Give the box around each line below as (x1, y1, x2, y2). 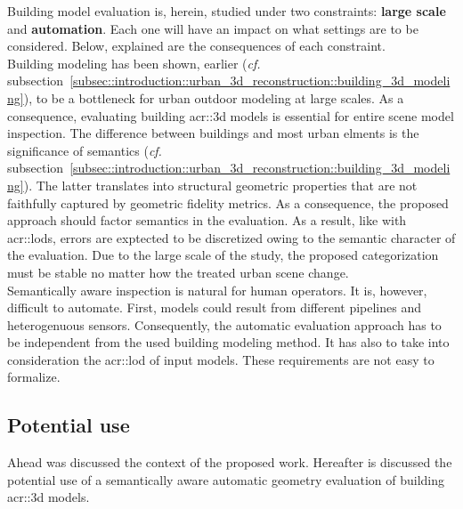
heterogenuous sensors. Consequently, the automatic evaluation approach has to (7, 315, 442, 334)
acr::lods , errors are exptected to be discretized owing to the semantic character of (7, 228, 456, 246)
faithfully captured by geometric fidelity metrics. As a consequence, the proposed (7, 193, 449, 212)
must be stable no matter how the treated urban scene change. (7, 263, 349, 281)
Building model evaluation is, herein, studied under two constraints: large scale (7, 2, 446, 20)
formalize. (7, 368, 61, 386)
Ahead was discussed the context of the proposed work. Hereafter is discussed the (7, 453, 452, 472)
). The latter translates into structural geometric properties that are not (23, 175, 418, 194)
